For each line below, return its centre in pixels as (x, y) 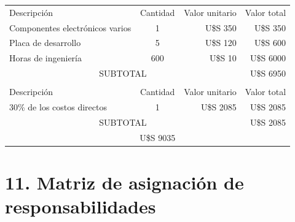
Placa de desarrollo (45, 43)
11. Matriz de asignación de (124, 182)
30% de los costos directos (58, 107)
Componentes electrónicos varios (70, 27)
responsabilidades (81, 206)
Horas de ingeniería (45, 58)
